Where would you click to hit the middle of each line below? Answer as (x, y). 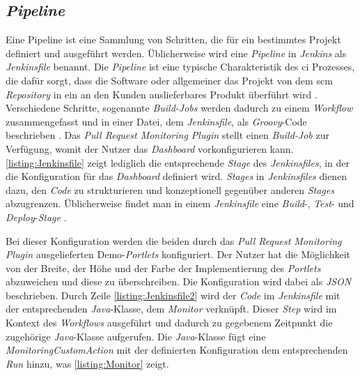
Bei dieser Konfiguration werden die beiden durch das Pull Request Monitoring (174, 240)
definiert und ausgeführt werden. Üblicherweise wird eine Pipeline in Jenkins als (176, 53)
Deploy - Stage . (36, 217)
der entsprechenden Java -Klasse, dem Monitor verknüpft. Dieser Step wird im (171, 309)
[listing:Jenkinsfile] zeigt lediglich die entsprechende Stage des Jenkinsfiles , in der (178, 162)
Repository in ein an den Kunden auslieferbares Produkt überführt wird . (162, 94)
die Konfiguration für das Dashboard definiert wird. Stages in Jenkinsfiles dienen (177, 176)
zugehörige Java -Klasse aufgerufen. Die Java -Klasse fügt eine (136, 336)
